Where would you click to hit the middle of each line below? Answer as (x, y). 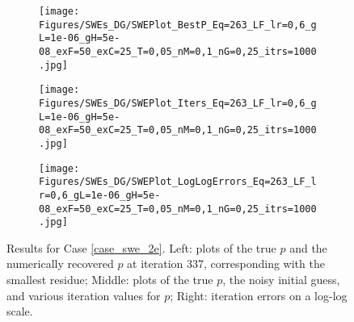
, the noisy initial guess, (281, 280)
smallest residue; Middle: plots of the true (110, 280)
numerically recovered (60, 263)
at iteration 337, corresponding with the (226, 263)
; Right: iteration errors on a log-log (259, 295)
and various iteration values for (84, 295)
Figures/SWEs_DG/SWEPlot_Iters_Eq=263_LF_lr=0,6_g (178, 103)
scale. (20, 311)
